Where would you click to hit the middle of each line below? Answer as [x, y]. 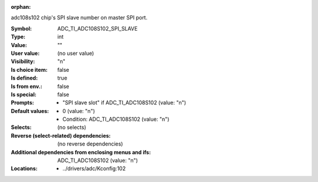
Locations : [24, 168]
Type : [18, 37]
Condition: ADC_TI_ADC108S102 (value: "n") [116, 119]
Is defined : [24, 78]
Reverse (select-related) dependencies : [61, 135]
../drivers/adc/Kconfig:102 [94, 168]
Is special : [24, 94]
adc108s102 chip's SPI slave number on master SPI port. [79, 18]
